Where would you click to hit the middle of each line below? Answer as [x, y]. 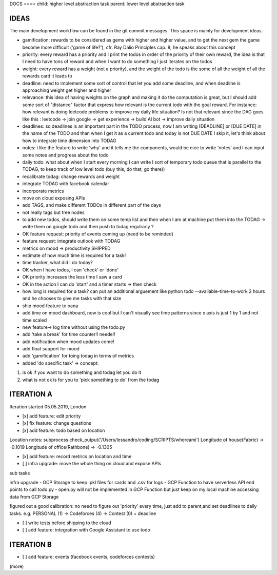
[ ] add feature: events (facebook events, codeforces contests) [88, 557]
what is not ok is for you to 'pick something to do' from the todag [91, 380]
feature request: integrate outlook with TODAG [71, 241]
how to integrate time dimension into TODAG [69, 141]
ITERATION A [31, 394]
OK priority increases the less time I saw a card [72, 277]
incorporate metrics [43, 191]
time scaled [35, 320]
